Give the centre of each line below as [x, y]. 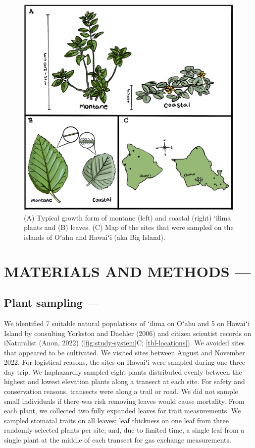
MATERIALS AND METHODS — [127, 271]
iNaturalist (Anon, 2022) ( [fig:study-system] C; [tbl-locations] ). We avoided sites [124, 343]
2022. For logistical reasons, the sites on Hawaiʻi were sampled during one [116, 362]
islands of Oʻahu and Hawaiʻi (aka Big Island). [95, 237]
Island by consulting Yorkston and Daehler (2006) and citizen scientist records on [128, 333]
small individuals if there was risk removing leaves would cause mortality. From [124, 401]
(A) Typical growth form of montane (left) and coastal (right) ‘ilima [127, 217]
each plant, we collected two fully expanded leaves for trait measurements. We [123, 411]
